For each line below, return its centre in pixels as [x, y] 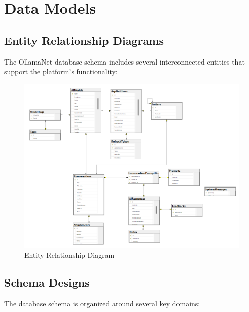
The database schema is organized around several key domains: [102, 304]
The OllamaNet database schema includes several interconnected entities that [124, 61]
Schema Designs [47, 282]
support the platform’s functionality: [61, 71]
